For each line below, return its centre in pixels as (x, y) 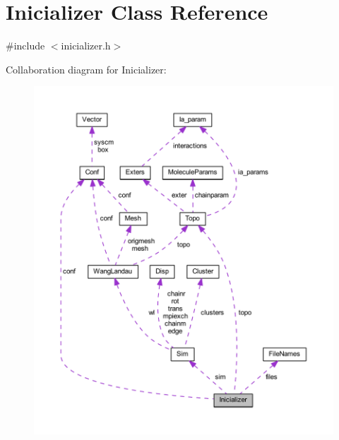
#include (25, 46)
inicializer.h (86, 46)
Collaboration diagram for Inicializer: (86, 69)
